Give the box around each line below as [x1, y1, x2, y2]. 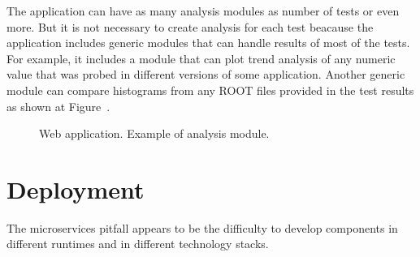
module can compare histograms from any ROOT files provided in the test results [6, 81, 414, 98]
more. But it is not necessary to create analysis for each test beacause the [6, 18, 374, 35]
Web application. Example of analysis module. [39, 125, 270, 142]
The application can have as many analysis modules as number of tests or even [6, 2, 400, 19]
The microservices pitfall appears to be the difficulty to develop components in [6, 219, 398, 236]
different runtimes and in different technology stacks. [6, 235, 269, 252]
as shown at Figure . [6, 97, 110, 114]
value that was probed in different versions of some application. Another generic [6, 66, 405, 83]
